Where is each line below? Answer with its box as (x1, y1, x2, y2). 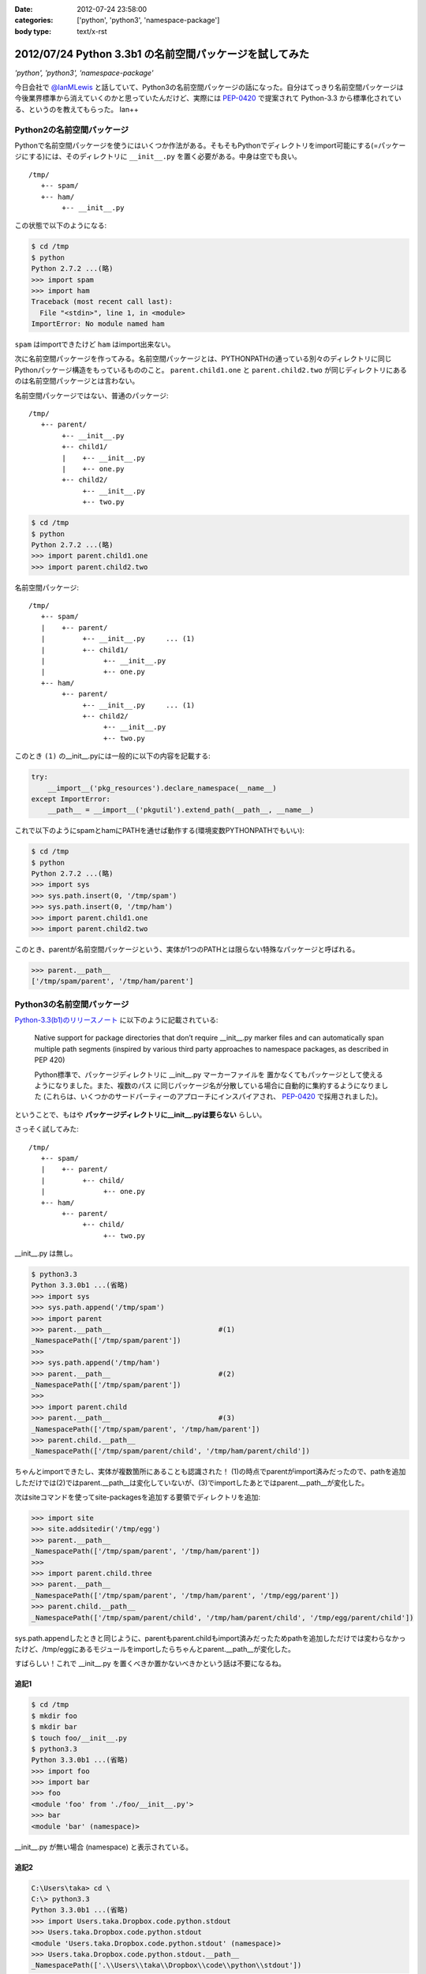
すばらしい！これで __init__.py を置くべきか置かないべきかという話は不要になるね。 (14, 1659, 286, 1668)
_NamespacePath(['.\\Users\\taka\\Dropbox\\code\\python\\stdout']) (31, 1961, 302, 1970)
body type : (14, 26, 51, 36)
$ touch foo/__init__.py (31, 1733, 128, 1743)
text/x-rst (77, 26, 107, 36)
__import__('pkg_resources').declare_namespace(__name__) (47, 783, 277, 793)
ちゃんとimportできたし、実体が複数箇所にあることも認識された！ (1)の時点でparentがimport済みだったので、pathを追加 (14, 1467, 406, 1477)
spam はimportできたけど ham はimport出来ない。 (14, 340, 175, 349)
